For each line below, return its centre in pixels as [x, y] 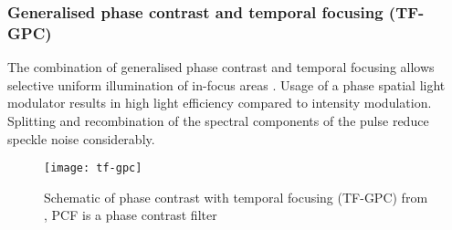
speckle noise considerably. [81, 138]
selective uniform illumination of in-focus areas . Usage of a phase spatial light [226, 84]
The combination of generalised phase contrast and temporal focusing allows [221, 67]
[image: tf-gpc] [93, 168]
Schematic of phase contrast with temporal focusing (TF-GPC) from [236, 197]
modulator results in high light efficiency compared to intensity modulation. [220, 103]
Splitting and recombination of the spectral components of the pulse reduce [218, 120]
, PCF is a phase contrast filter [131, 215]
